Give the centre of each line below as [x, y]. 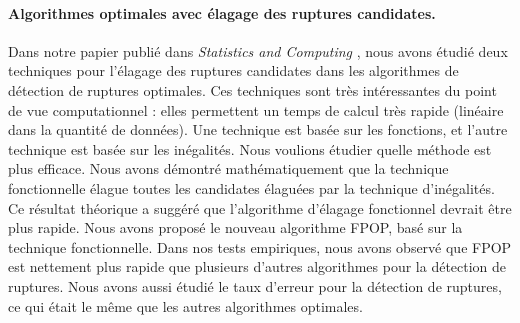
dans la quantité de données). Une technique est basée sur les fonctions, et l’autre [258, 129]
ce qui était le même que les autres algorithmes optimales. [185, 305]
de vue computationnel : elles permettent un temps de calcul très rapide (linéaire [256, 109]
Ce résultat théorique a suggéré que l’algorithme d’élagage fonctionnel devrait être [260, 207]
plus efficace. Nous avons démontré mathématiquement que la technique [228, 168]
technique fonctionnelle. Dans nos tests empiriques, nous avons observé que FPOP [260, 246]
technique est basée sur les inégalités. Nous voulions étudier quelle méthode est [250, 148]
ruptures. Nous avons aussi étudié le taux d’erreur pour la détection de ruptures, [255, 285]
